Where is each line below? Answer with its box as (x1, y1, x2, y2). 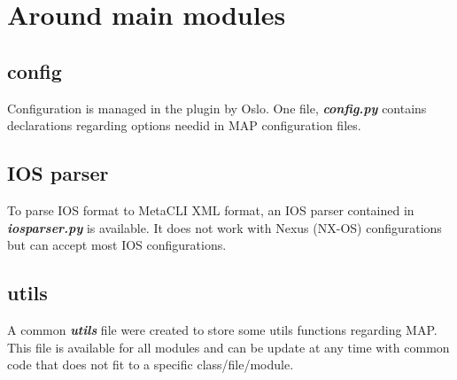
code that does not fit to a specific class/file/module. (7, 355, 294, 374)
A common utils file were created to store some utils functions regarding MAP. (7, 320, 438, 338)
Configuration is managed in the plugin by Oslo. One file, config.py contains (7, 98, 427, 117)
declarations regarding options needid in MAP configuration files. (7, 116, 361, 135)
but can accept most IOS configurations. (7, 236, 227, 254)
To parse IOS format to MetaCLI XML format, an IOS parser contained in (7, 200, 414, 219)
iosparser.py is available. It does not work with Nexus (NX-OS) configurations (7, 218, 442, 237)
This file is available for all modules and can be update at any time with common (7, 337, 450, 356)
